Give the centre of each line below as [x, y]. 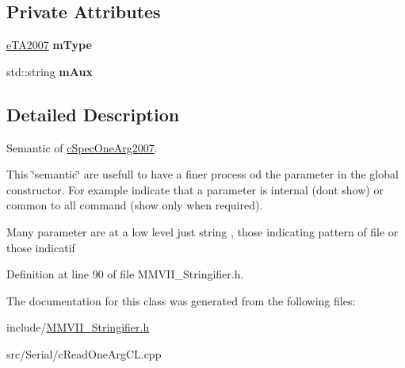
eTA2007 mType [49, 45]
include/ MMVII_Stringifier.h [78, 327]
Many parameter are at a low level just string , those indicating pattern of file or [202, 231]
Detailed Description [93, 114]
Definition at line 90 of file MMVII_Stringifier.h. [125, 274]
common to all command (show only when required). [135, 205]
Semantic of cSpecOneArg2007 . [82, 147]
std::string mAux [50, 71]
